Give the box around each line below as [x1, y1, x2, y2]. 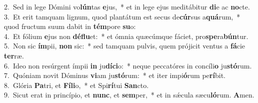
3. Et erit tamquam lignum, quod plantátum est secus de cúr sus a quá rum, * [4, 11, 240, 21]
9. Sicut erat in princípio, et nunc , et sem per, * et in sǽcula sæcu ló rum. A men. [4, 89, 254, 100]
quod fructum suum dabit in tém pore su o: [4, 21, 136, 31]
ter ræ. [4, 50, 24, 60]
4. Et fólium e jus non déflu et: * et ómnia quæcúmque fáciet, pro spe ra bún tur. [4, 30, 248, 41]
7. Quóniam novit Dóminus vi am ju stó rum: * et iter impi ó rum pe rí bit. [4, 70, 225, 80]
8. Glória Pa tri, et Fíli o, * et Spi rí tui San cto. [4, 79, 149, 90]
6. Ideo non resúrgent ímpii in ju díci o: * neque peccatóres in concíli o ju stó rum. [4, 60, 252, 70]
